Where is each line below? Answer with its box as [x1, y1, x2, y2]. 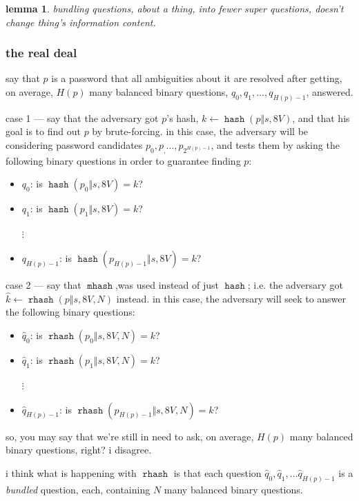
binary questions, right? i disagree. [6, 442, 152, 457]
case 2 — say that [6, 278, 81, 292]
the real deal [6, 44, 77, 61]
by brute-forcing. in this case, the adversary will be [92, 124, 309, 139]
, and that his [292, 110, 350, 125]
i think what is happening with [6, 465, 137, 480]
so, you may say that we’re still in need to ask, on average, [6, 429, 254, 443]
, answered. [306, 85, 353, 99]
